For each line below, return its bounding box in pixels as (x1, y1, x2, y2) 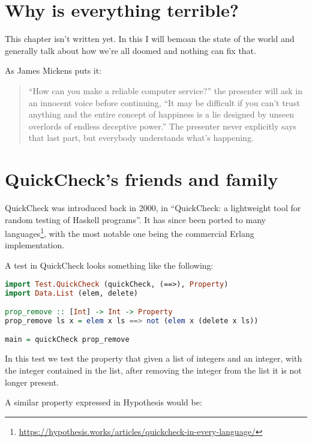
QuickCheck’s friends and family (5, 167, 278, 191)
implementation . (5, 239, 65, 251)
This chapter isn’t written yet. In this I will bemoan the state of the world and (5, 32, 295, 45)
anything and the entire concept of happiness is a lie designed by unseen (28, 108, 294, 121)
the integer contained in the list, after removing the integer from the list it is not (5, 363, 302, 376)
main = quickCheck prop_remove (5, 335, 130, 344)
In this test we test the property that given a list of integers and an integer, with (5, 352, 302, 365)
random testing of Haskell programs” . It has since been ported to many (5, 213, 266, 225)
